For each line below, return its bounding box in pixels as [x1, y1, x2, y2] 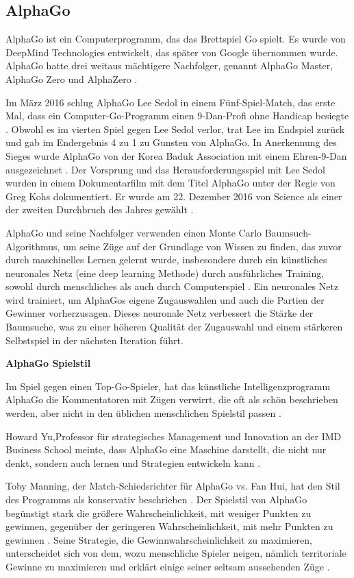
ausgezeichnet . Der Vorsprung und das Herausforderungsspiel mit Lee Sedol [5, 162, 325, 176]
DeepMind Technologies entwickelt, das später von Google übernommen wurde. [5, 45, 338, 59]
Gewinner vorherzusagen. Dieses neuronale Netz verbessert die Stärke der [5, 306, 314, 320]
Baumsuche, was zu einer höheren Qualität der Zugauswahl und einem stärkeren [5, 320, 343, 334]
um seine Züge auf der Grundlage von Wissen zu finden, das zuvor [63, 239, 342, 253]
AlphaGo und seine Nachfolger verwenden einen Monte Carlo [5, 225, 262, 239]
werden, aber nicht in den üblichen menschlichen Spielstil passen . [5, 406, 281, 420]
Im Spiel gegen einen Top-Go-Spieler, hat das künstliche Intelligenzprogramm [5, 378, 331, 393]
